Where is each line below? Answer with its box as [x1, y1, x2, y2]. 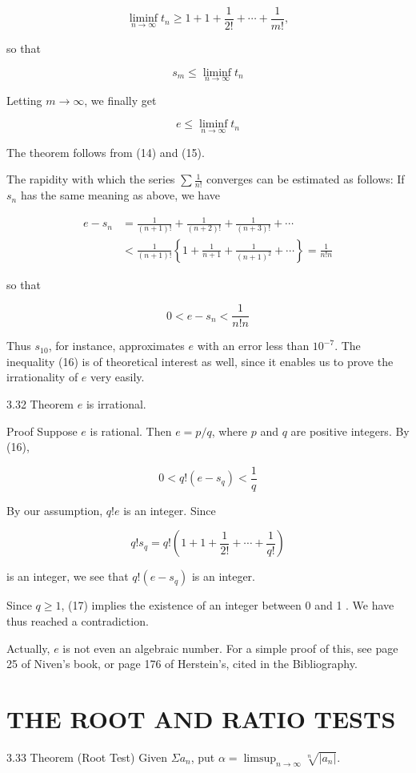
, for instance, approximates [48, 337, 185, 354]
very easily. [90, 368, 145, 385]
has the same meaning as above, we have [20, 187, 220, 203]
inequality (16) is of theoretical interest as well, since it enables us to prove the [6, 352, 394, 369]
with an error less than [197, 337, 310, 354]
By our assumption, [6, 501, 103, 518]
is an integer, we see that [6, 568, 129, 585]
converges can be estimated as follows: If [206, 171, 405, 187]
